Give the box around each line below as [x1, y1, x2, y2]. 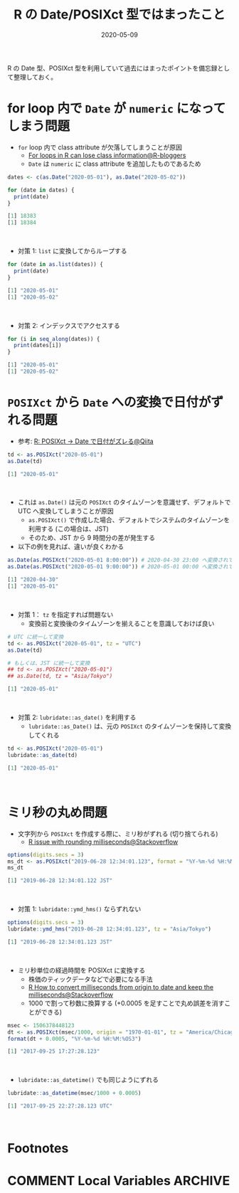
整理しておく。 [13, 73, 58, 81]
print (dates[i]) [14, 342, 62, 349]
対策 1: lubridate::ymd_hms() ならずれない [17, 905, 142, 913]
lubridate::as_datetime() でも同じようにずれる [17, 1076, 159, 1084]
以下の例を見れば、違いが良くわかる [17, 542, 124, 551]
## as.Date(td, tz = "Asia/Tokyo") [7, 673, 113, 680]
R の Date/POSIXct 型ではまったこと [14, 6, 225, 23]
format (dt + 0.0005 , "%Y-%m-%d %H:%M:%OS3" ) [7, 1035, 142, 1042]
